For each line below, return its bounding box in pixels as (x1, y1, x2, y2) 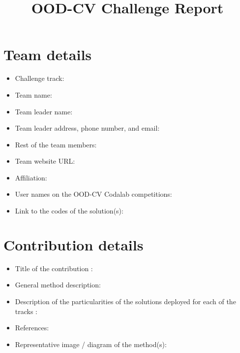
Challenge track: (15, 73, 64, 83)
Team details (3, 44, 92, 65)
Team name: (15, 89, 52, 100)
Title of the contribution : (15, 263, 93, 273)
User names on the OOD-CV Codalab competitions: (15, 189, 172, 199)
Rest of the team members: (15, 139, 97, 149)
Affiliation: (15, 172, 47, 182)
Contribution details (3, 234, 144, 254)
